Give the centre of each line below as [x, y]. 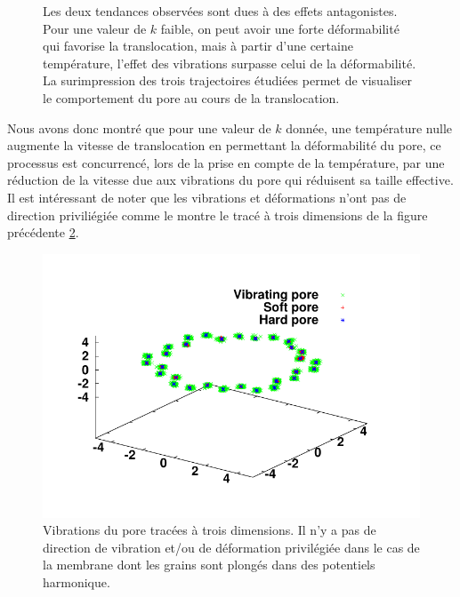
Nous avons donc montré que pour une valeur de [139, 127]
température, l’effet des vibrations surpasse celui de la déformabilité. [230, 63]
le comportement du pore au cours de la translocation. [191, 97]
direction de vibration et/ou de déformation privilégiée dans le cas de [231, 547]
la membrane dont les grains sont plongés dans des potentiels [209, 565]
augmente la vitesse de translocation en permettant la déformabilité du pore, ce [224, 145]
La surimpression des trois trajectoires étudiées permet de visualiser [227, 80]
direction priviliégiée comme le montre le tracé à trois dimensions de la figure [218, 215]
